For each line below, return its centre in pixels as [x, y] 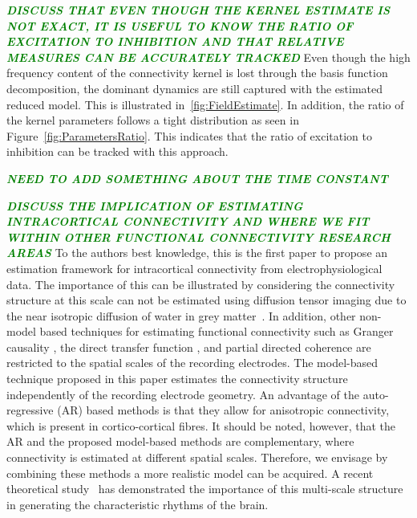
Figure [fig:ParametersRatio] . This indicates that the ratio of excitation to [190, 135]
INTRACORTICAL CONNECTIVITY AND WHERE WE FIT [188, 221]
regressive [30, 410]
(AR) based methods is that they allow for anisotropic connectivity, [223, 410]
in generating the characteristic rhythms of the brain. [138, 504]
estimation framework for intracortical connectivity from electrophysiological [194, 268]
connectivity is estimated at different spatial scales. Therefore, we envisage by [197, 457]
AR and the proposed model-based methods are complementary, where [180, 441]
